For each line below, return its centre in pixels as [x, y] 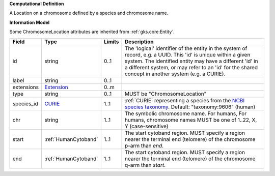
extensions [26, 87]
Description [139, 42]
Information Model [30, 22]
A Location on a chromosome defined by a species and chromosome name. [89, 13]
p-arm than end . [144, 145]
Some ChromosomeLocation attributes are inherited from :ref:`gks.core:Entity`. [92, 32]
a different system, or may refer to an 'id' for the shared [191, 67]
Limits [111, 42]
